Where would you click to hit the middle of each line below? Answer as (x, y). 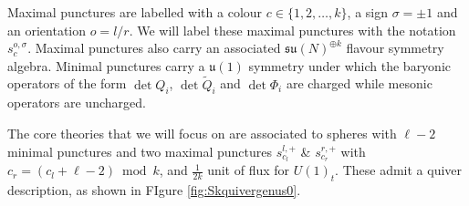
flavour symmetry (395, 48)
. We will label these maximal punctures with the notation (292, 30)
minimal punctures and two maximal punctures (140, 151)
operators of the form (67, 83)
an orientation (47, 30)
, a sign (368, 12)
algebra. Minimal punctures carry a (106, 65)
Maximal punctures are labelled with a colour (135, 12)
